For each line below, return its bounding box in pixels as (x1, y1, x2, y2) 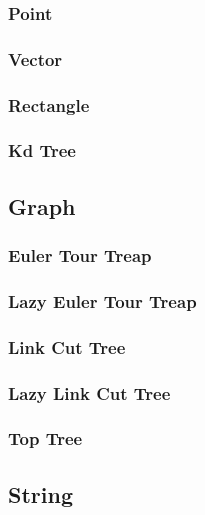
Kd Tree (8, 138, 76, 163)
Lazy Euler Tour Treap (8, 288, 197, 313)
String (8, 478, 73, 509)
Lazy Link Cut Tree (8, 380, 171, 405)
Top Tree (8, 426, 83, 451)
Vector (8, 46, 63, 71)
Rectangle (8, 92, 90, 117)
